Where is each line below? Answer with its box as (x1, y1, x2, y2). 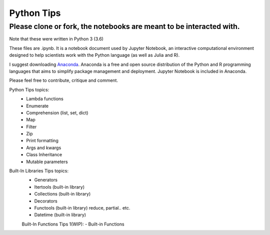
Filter (26, 124, 37, 130)
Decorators (34, 198, 57, 204)
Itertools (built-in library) (34, 184, 85, 190)
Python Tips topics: (9, 86, 49, 92)
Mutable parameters (26, 159, 68, 165)
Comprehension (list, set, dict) (26, 110, 88, 116)
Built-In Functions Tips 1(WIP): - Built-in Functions (21, 221, 124, 227)
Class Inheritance (26, 152, 62, 158)
